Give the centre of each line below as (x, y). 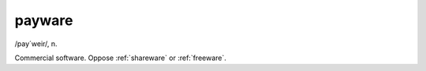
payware (44, 20)
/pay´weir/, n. (36, 44)
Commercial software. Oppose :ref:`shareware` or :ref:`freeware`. (120, 58)
